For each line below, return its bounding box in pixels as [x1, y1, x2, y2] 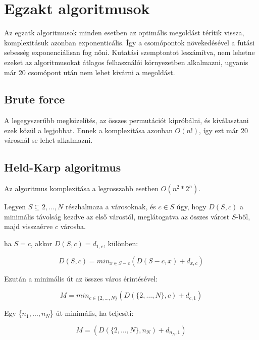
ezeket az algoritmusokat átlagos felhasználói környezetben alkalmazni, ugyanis [4, 56, 248, 67]
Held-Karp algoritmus [4, 159, 121, 175]
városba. [60, 221, 86, 232]
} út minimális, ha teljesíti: [49, 308, 134, 318]
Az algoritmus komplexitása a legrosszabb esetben [4, 183, 159, 194]
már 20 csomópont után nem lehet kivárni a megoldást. [4, 67, 175, 77]
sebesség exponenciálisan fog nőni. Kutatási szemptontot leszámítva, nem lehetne [4, 47, 255, 58]
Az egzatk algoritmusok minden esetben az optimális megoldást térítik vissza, [4, 27, 244, 38]
